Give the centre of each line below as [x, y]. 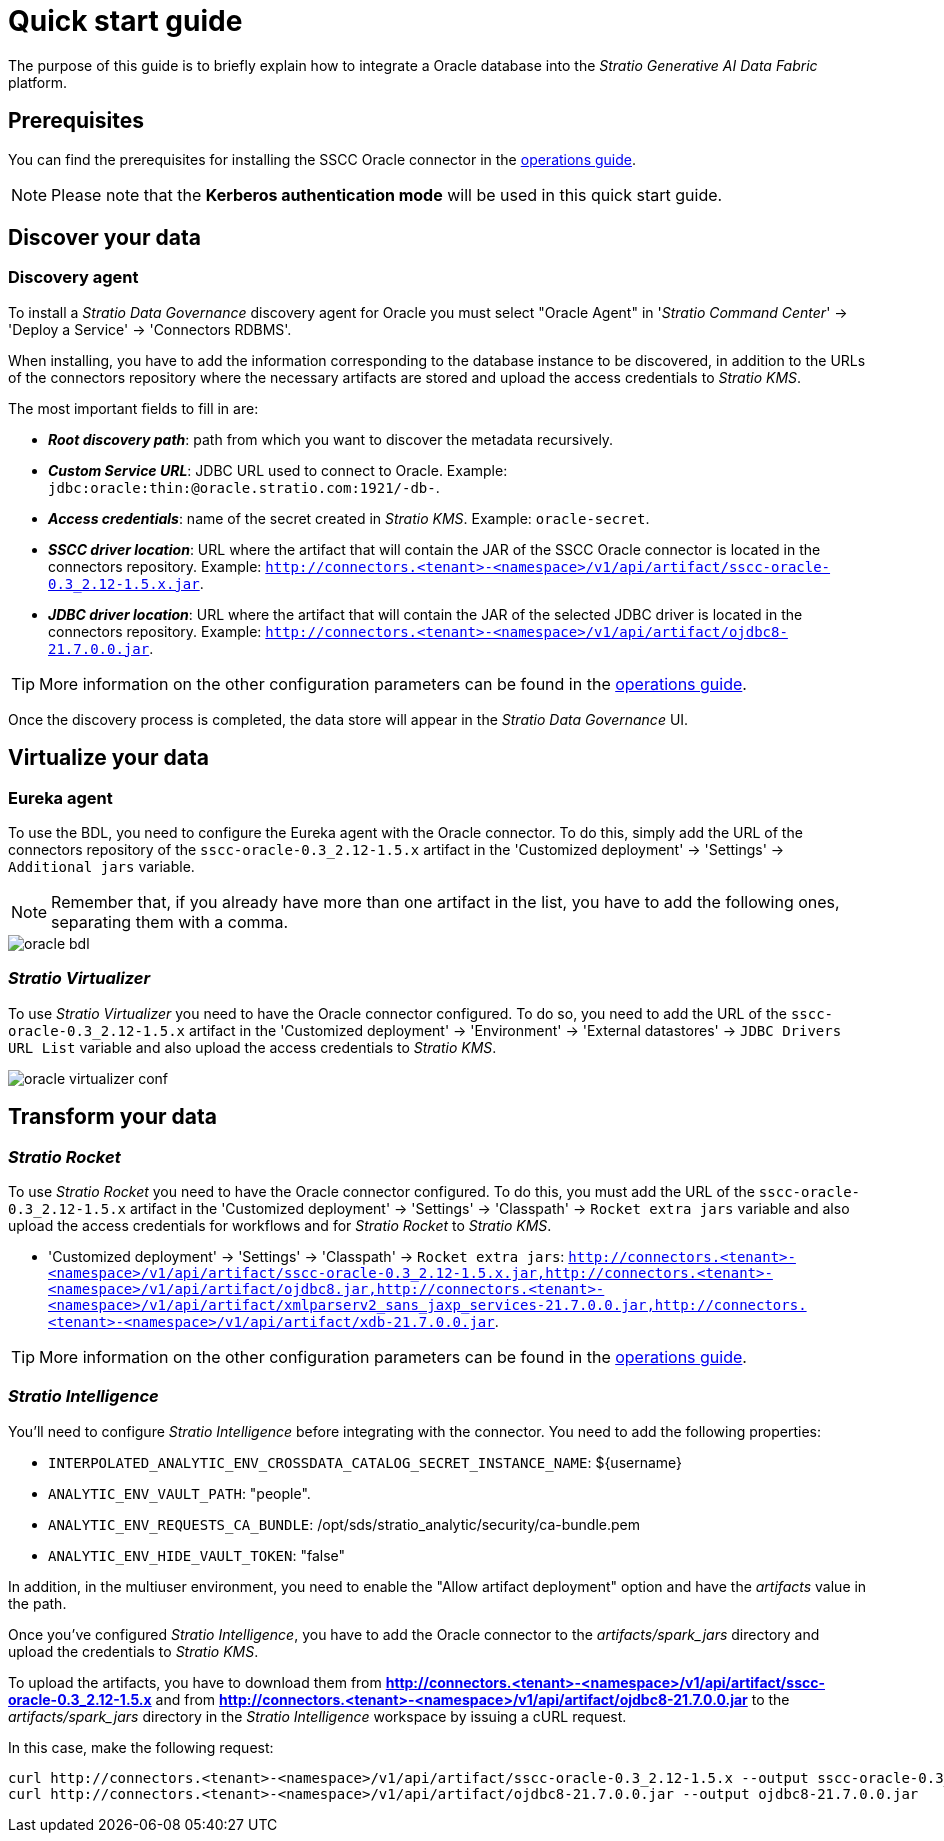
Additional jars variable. [101, 867]
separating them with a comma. [170, 922]
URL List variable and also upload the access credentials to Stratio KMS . [252, 1047]
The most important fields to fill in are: [133, 408]
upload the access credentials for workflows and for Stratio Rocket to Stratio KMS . [280, 1225]
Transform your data [112, 1117]
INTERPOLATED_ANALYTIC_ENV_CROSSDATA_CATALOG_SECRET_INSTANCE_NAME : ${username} [365, 1462]
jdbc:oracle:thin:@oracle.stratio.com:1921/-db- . [244, 487]
